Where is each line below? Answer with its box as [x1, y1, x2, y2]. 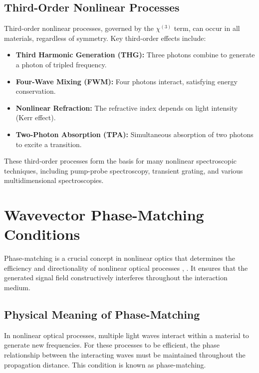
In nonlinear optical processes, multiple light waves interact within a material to [4, 330, 249, 340]
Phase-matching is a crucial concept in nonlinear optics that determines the [4, 253, 235, 263]
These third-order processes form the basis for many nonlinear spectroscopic [4, 156, 237, 166]
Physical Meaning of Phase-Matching [4, 307, 200, 322]
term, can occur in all [174, 23, 240, 33]
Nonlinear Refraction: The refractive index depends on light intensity [15, 102, 238, 113]
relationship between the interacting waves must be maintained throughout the [4, 350, 246, 360]
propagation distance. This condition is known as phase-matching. [4, 359, 206, 370]
